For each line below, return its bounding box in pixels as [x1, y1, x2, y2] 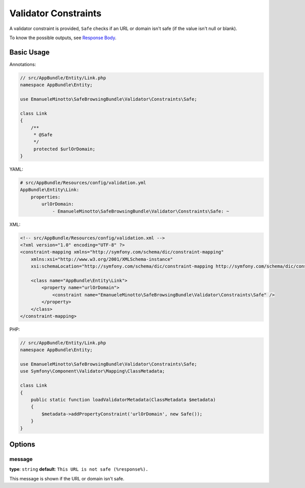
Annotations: [9, 61, 37, 67]
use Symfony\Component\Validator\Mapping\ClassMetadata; [20, 369, 165, 374]
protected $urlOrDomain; [33, 146, 96, 152]
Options [9, 440, 36, 448]
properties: [30, 194, 61, 200]
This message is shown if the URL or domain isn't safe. [9, 475, 125, 481]
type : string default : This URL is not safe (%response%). [9, 466, 148, 472]
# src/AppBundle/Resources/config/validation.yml [20, 180, 146, 186]
